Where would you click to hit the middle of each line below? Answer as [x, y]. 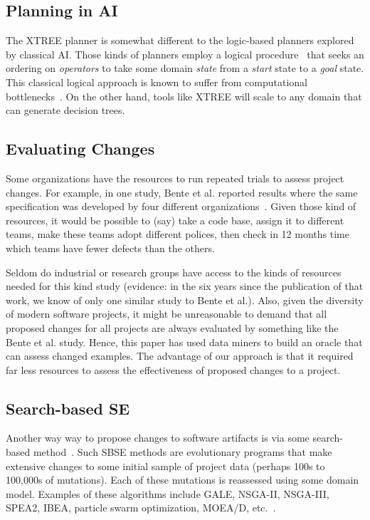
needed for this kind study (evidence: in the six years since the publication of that [185, 286]
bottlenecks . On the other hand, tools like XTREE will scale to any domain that [184, 96]
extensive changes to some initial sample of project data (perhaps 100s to [165, 466]
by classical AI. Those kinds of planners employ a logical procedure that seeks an [185, 54]
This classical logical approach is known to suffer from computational [157, 82]
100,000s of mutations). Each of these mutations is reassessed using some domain [183, 480]
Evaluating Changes [80, 149]
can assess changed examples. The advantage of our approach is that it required [180, 356]
